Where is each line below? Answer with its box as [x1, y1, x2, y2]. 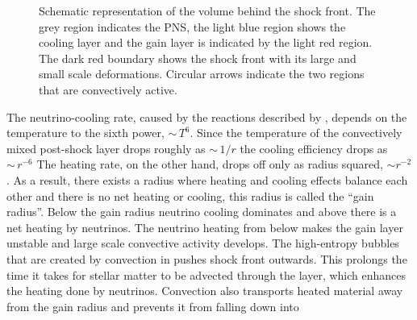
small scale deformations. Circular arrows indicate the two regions [39, 65, 365, 82]
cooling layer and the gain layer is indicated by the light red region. [39, 34, 373, 51]
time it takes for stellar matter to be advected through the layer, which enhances [6, 266, 407, 283]
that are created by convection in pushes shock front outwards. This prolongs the [6, 250, 407, 267]
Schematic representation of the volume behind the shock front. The [39, 2, 376, 19]
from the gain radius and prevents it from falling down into [6, 297, 299, 314]
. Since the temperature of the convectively [190, 124, 402, 141]
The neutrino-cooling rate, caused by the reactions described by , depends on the [6, 108, 407, 125]
